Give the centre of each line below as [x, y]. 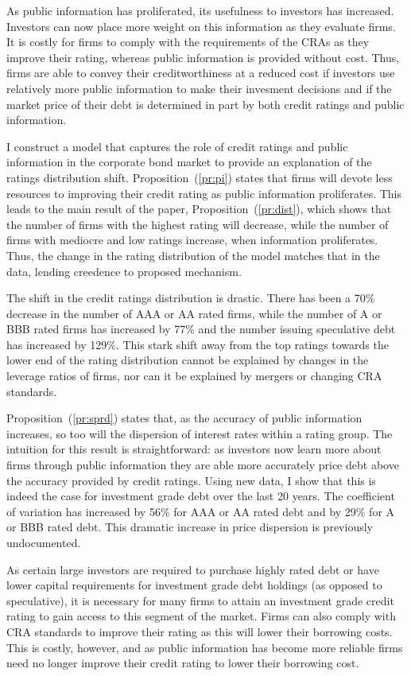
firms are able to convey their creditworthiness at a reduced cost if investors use [201, 73]
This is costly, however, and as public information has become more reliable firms [205, 647]
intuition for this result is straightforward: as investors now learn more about [194, 449]
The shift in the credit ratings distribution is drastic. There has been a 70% [191, 298]
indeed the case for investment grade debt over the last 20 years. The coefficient [201, 496]
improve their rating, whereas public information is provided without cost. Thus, [203, 57]
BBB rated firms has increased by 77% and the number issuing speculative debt [201, 329]
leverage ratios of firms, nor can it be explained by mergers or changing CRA [194, 376]
